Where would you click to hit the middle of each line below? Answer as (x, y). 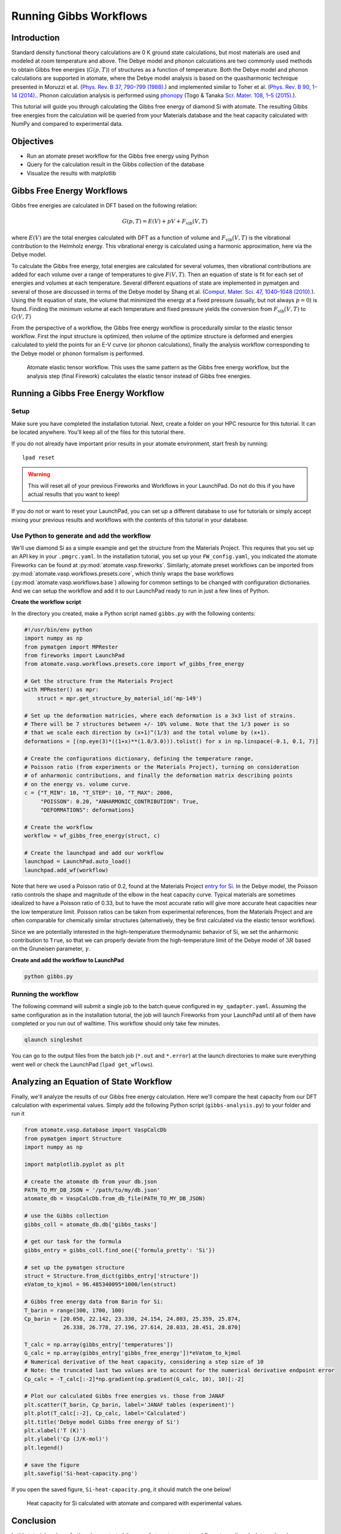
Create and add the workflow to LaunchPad (68, 960)
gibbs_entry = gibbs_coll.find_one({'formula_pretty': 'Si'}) (120, 1250)
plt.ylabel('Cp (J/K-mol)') (66, 1439)
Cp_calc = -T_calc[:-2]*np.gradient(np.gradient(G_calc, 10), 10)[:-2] (134, 1379)
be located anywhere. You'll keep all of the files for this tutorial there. (98, 432)
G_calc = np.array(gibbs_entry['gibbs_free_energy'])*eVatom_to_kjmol (133, 1353)
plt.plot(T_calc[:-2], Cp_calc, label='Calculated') (105, 1413)
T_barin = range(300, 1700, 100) (75, 1310)
